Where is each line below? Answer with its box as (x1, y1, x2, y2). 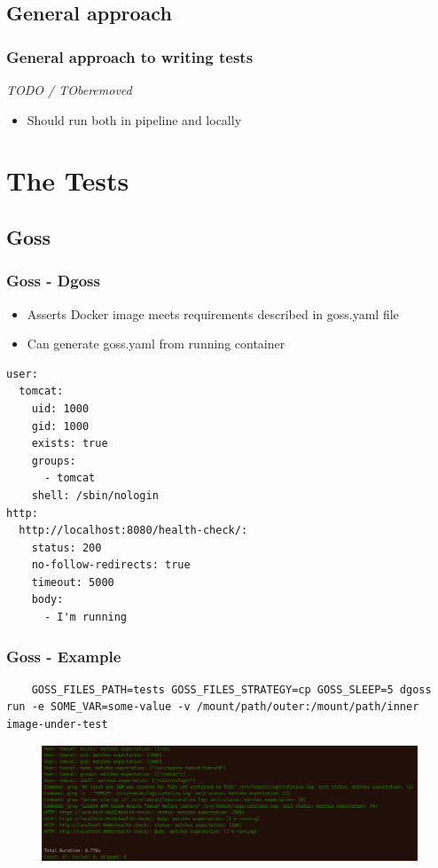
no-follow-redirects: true (31, 559, 191, 572)
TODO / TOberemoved (6, 81, 132, 98)
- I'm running (43, 611, 128, 624)
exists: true (31, 437, 108, 450)
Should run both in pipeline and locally (27, 110, 242, 129)
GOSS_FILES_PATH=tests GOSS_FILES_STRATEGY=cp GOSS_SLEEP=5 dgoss (31, 683, 432, 696)
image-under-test (6, 718, 108, 731)
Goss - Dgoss (6, 270, 100, 292)
